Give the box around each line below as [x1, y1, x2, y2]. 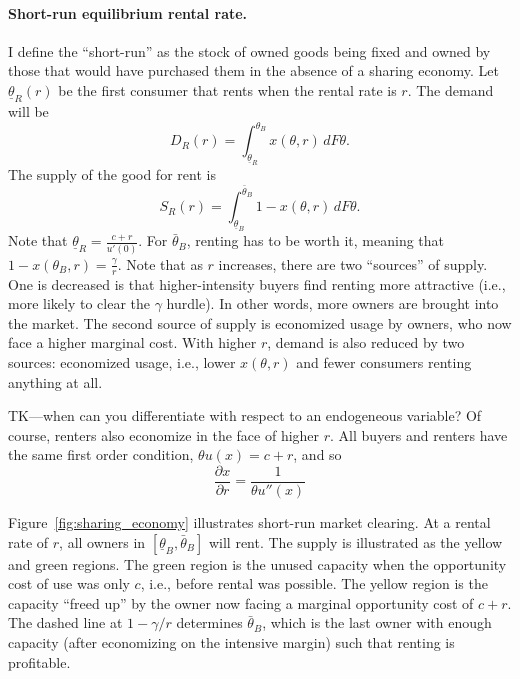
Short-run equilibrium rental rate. [8, 2, 248, 23]
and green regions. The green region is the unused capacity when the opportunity [8, 553, 507, 574]
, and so [293, 444, 342, 465]
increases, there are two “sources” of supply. [218, 253, 488, 274]
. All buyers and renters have [330, 424, 508, 445]
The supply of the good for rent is [8, 164, 216, 185]
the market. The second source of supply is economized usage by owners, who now [8, 312, 512, 333]
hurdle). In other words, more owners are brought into [166, 293, 499, 314]
